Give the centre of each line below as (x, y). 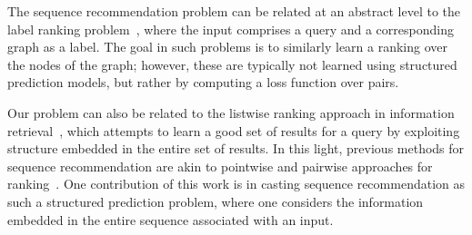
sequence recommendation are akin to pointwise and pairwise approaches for (220, 166)
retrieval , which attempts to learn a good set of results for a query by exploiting (234, 130)
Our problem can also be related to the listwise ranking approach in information (231, 112)
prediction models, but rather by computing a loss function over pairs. (203, 82)
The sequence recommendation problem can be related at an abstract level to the (234, 11)
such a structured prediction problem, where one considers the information (216, 201)
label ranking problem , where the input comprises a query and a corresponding (231, 29)
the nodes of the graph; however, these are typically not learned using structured (232, 64)
